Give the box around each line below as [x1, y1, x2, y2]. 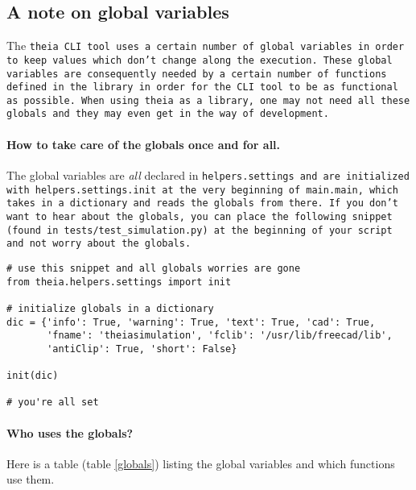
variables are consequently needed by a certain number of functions [6, 68, 387, 80]
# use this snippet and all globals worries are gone [6, 262, 301, 274]
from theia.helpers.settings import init [6, 276, 232, 288]
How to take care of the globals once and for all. [6, 135, 281, 152]
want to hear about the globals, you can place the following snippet [6, 210, 393, 222]
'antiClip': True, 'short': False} [47, 343, 237, 355]
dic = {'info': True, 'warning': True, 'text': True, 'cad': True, [6, 316, 376, 328]
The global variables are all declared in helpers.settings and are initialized [6, 166, 410, 183]
